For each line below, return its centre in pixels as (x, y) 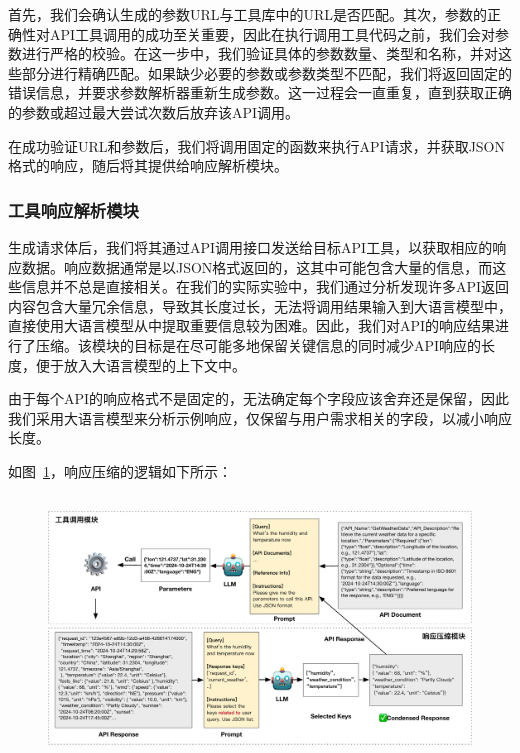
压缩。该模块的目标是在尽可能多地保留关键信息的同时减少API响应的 (258, 344)
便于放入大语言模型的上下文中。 (140, 364)
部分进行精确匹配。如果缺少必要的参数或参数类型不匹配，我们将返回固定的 (266, 72)
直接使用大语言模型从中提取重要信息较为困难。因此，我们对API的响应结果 (252, 325)
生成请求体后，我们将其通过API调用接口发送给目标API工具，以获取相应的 (250, 246)
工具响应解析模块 (73, 209)
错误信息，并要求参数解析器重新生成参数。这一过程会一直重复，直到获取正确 (260, 92)
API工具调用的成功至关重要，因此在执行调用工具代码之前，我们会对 (272, 33)
